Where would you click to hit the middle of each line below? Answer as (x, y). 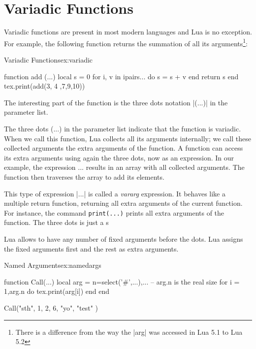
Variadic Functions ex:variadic (48, 59)
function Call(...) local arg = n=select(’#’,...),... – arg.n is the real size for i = (122, 281)
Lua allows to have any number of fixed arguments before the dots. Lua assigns (124, 238)
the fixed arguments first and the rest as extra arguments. (91, 248)
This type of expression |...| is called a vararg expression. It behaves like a (115, 193)
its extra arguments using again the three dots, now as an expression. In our (119, 157)
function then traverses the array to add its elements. (84, 176)
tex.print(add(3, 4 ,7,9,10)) (45, 86)
